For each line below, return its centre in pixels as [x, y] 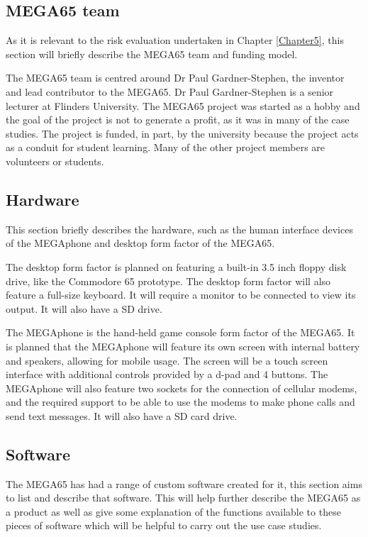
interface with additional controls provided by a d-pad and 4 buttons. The [167, 374]
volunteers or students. [55, 161]
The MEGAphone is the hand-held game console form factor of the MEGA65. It [180, 332]
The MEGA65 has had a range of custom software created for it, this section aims [184, 483]
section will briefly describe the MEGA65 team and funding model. [152, 54]
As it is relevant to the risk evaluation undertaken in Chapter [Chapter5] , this [175, 40]
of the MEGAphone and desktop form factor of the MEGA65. [140, 243]
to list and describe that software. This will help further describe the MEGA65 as [183, 498]
